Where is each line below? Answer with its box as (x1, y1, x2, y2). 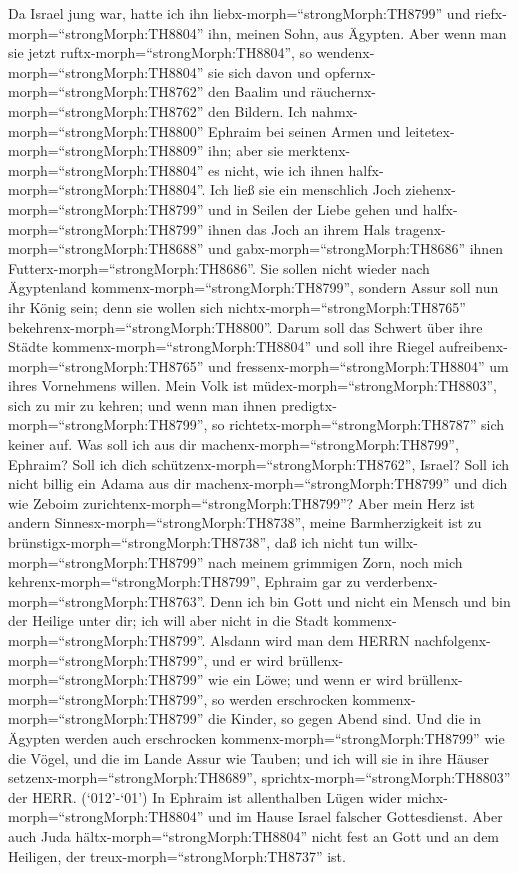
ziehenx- (405, 179, 456, 200)
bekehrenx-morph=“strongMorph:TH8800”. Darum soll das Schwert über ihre (8, 316, 483, 337)
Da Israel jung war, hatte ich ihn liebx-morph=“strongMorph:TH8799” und (8, 3, 471, 23)
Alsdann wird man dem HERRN (210, 630, 410, 650)
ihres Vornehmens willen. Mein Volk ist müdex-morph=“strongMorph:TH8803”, (8, 375, 497, 396)
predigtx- (281, 394, 337, 415)
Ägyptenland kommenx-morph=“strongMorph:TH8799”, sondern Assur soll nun (8, 277, 499, 298)
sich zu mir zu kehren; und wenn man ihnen (8, 394, 277, 415)
